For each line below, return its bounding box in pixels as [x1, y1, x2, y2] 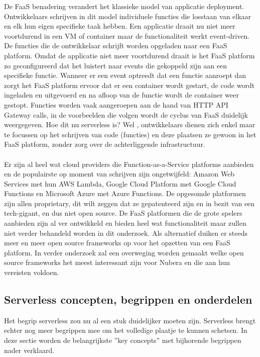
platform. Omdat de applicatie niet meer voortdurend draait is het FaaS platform [4, 50, 255, 60]
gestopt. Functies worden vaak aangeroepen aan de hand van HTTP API [4, 99, 228, 110]
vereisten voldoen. [4, 267, 59, 278]
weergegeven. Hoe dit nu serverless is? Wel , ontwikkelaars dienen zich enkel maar [4, 119, 255, 130]
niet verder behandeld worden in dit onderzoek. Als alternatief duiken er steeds [4, 227, 248, 238]
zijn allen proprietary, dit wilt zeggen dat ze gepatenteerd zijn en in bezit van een [4, 198, 255, 208]
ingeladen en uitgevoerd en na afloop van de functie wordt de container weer [4, 90, 239, 100]
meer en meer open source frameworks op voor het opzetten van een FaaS [4, 237, 230, 248]
